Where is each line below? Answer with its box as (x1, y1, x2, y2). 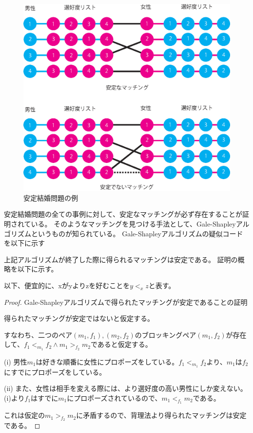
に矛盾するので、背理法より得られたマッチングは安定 (76, 410, 247, 420)
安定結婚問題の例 (23, 192, 78, 203)
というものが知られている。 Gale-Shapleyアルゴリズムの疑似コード (31, 228, 243, 238)
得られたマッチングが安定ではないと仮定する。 (4, 313, 154, 323)
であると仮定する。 (90, 339, 152, 349)
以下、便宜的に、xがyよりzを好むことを (4, 280, 130, 290)
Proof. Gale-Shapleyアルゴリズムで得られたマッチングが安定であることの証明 (4, 296, 248, 307)
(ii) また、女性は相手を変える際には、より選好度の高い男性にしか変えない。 (4, 383, 247, 393)
